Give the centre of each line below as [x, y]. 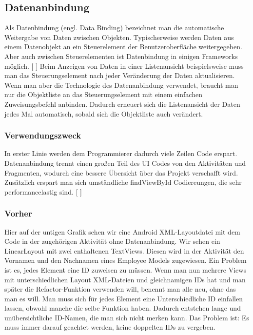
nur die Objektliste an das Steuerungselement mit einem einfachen [103, 94]
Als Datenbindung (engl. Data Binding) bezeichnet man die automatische [114, 28]
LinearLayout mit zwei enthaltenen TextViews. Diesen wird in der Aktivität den [124, 250]
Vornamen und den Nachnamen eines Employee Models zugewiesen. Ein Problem [126, 260]
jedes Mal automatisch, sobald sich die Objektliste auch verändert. [104, 113]
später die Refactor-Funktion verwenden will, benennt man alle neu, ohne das [120, 289]
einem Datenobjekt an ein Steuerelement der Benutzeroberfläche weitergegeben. [123, 47]
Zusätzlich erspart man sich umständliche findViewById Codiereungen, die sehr [123, 182]
